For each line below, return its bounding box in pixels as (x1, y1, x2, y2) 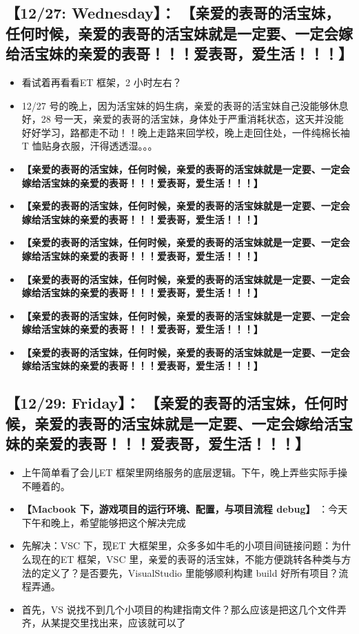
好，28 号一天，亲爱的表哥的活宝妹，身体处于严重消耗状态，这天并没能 (21, 112, 344, 126)
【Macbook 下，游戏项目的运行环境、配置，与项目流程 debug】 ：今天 (21, 502, 348, 516)
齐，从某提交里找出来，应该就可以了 (21, 615, 186, 630)
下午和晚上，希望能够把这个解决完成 (21, 515, 186, 529)
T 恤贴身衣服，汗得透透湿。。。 (21, 139, 158, 153)
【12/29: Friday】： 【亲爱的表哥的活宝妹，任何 (6, 392, 334, 413)
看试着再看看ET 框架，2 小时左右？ (21, 74, 182, 89)
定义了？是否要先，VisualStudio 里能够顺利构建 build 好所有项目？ (41, 565, 339, 580)
